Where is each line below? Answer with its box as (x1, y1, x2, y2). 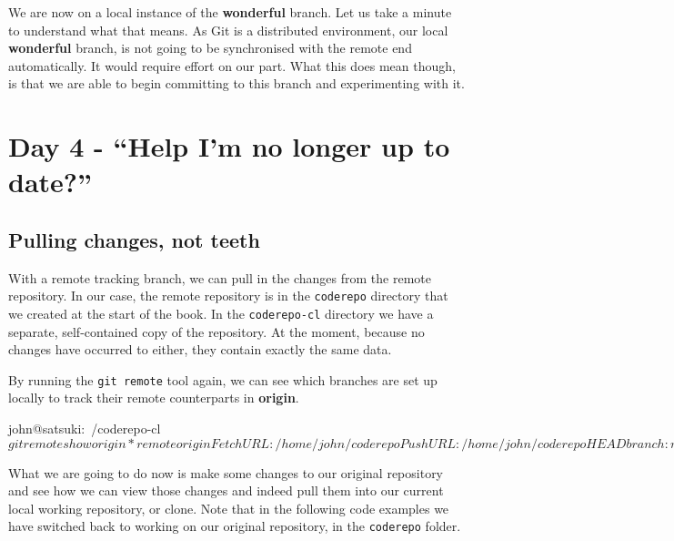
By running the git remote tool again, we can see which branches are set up (8, 370, 438, 389)
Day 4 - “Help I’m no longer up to (8, 128, 450, 165)
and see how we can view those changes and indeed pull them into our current (8, 481, 444, 500)
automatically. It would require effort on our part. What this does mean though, (8, 56, 456, 75)
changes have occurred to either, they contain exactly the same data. (8, 340, 392, 359)
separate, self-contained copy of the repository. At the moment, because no (8, 322, 425, 341)
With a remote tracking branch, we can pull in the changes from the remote (8, 268, 431, 287)
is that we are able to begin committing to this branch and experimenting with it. (8, 74, 465, 93)
